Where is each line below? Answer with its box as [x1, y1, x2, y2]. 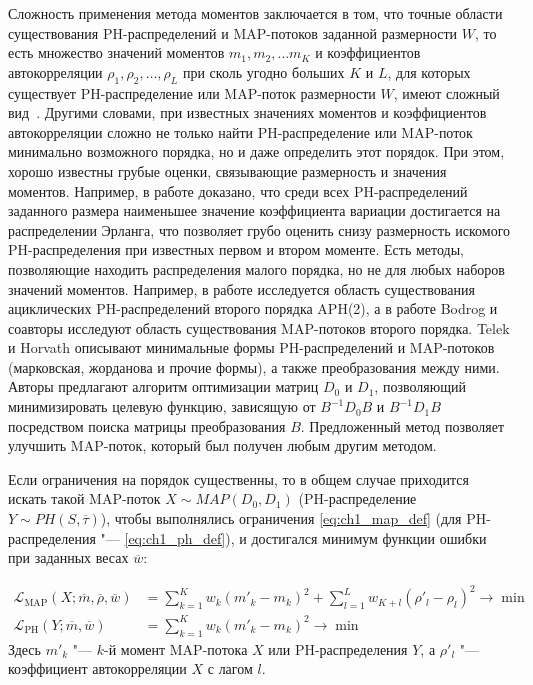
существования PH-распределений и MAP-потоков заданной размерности [8, 22, 458, 43]
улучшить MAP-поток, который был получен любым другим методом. [8, 435, 437, 456]
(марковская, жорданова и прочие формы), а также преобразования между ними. [8, 356, 500, 377]
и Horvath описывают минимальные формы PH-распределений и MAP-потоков [8, 337, 495, 358]
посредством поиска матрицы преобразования [8, 415, 286, 436]
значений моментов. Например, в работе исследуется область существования [8, 278, 475, 299]
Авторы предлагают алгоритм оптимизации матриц [8, 376, 319, 397]
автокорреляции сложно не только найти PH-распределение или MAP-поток [8, 121, 473, 142]
